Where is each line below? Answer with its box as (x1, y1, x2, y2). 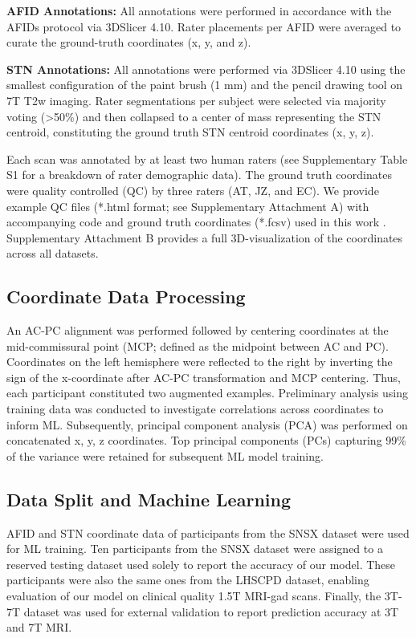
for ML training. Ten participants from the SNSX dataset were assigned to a (6, 540, 383, 557)
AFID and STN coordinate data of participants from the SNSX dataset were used (6, 524, 410, 541)
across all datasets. (6, 245, 99, 262)
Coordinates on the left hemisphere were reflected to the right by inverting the (6, 353, 393, 370)
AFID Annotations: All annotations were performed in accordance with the (6, 2, 392, 18)
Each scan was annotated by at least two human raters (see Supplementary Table (6, 150, 408, 167)
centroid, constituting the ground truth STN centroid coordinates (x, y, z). (6, 124, 374, 140)
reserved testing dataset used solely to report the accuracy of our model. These (6, 555, 396, 572)
